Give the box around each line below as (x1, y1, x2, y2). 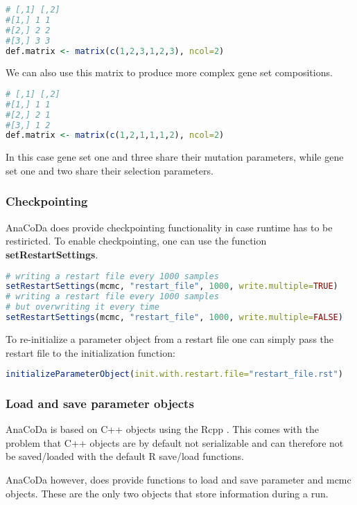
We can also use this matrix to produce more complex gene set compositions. (6, 65, 333, 80)
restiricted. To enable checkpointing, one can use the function (6, 233, 267, 248)
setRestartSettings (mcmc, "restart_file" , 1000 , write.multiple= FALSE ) (6, 312, 343, 323)
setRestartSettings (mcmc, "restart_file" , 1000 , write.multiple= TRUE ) (6, 281, 338, 292)
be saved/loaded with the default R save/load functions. (6, 449, 244, 463)
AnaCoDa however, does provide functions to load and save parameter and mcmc (6, 472, 351, 486)
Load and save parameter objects (6, 394, 194, 411)
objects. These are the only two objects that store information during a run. (6, 486, 329, 500)
